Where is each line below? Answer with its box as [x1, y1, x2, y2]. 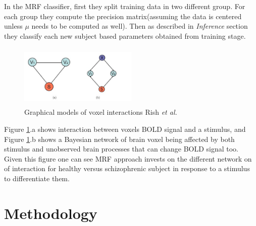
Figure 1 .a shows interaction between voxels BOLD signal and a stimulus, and [4, 123, 246, 134]
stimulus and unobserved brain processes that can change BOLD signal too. [4, 143, 239, 154]
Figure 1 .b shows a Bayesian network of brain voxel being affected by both [4, 133, 235, 144]
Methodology [4, 202, 97, 223]
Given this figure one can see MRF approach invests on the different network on [4, 153, 252, 164]
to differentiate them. [4, 173, 70, 183]
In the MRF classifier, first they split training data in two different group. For [4, 1, 245, 11]
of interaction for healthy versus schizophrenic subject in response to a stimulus [4, 163, 250, 174]
